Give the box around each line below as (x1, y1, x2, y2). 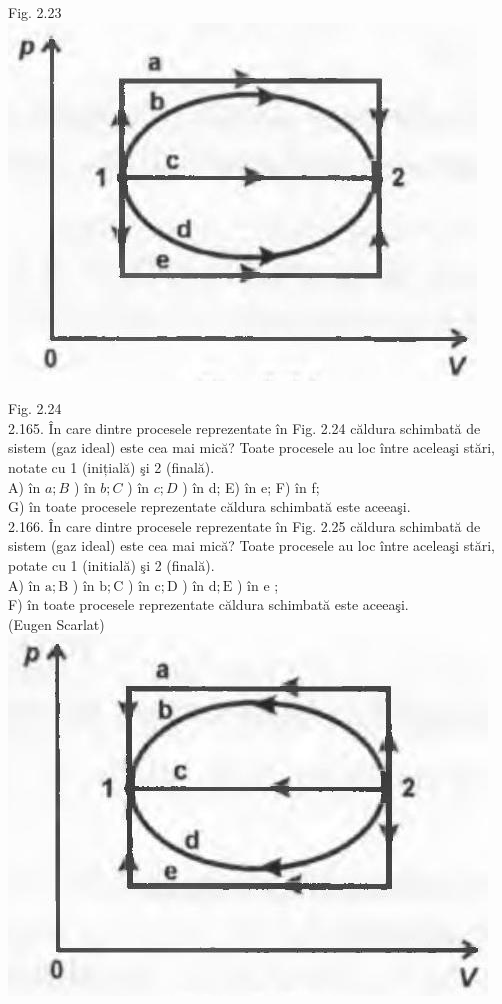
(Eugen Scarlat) (8, 613, 105, 634)
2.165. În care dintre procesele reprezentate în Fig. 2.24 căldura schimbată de (8, 417, 481, 438)
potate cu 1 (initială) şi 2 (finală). (8, 554, 215, 575)
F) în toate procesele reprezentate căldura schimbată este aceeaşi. (8, 594, 409, 615)
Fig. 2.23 (8, 2, 62, 22)
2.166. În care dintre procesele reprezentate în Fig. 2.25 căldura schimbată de (8, 515, 481, 536)
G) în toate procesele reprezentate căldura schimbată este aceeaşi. (8, 496, 411, 517)
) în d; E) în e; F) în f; (182, 476, 320, 497)
